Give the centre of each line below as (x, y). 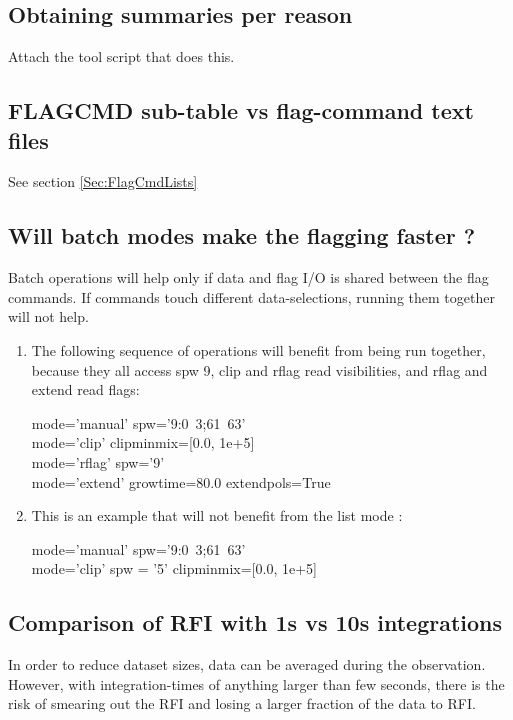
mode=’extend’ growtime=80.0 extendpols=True (181, 481)
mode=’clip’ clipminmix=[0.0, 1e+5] (143, 442)
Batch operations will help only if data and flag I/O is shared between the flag (248, 277)
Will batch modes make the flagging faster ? (242, 235)
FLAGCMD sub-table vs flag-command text (241, 110)
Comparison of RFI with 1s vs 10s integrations (255, 622)
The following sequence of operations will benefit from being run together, (258, 349)
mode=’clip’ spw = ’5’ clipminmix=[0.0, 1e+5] (174, 568)
